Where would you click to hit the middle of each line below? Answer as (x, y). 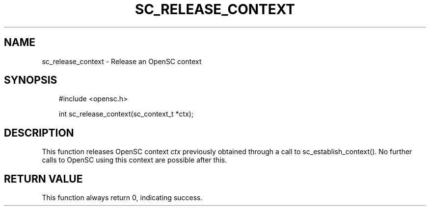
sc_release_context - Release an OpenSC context (122, 61)
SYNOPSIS (31, 80)
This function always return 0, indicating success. (122, 198)
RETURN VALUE (43, 179)
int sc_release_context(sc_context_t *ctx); (126, 114)
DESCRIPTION (39, 133)
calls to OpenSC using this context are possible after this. (134, 160)
